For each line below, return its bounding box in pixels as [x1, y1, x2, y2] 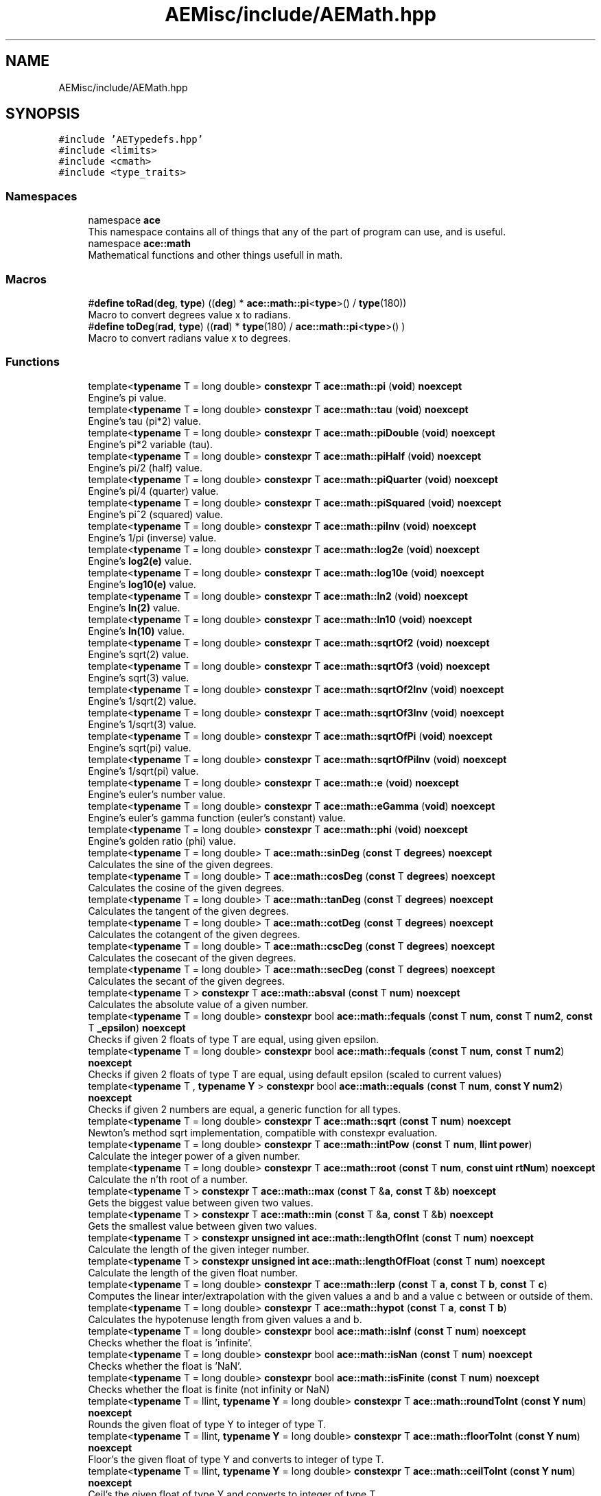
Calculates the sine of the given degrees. [88, 858, 273, 870]
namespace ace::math [88, 237, 191, 250]
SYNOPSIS [5, 105, 80, 123]
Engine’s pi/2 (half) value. [88, 461, 202, 474]
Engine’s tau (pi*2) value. [88, 414, 201, 427]
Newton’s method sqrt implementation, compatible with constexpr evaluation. [88, 1126, 438, 1138]
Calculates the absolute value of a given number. [88, 998, 309, 1010]
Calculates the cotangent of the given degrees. [88, 928, 300, 940]
